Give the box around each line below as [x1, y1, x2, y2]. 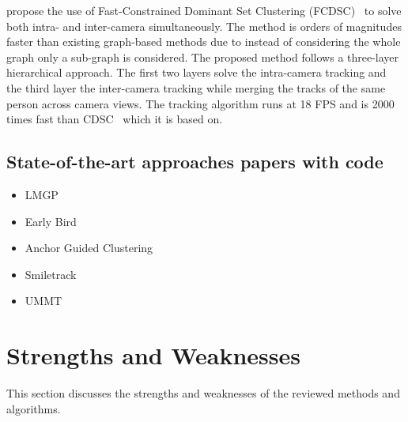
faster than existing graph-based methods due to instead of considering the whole [6, 33, 401, 50]
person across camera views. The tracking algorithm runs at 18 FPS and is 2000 [6, 95, 395, 111]
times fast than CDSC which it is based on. [6, 111, 223, 127]
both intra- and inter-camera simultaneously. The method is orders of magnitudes [6, 17, 402, 34]
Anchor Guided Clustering [25, 239, 153, 256]
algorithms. [6, 400, 61, 416]
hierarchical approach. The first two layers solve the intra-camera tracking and [6, 64, 387, 81]
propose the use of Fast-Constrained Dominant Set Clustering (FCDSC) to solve [6, 2, 402, 18]
